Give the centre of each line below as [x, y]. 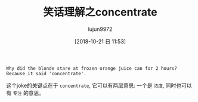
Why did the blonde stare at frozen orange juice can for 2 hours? [92, 68]
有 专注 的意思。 [25, 92]
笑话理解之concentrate [100, 12]
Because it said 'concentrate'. [46, 73]
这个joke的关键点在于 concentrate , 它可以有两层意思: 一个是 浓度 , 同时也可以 [99, 85]
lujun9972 [100, 29]
